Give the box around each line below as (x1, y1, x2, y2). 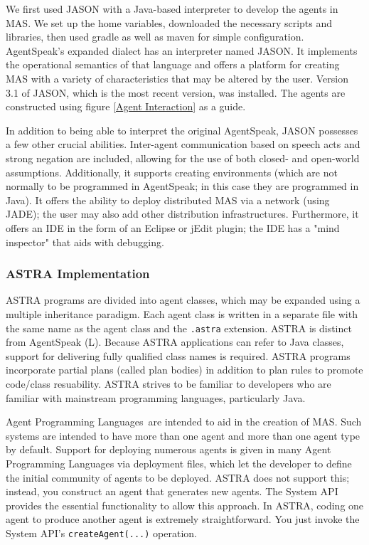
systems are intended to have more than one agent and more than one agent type (6, 428, 360, 443)
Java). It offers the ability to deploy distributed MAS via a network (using (6, 192, 330, 207)
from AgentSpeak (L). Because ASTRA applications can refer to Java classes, (6, 334, 344, 349)
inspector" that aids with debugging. (6, 234, 164, 249)
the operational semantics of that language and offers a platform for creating (6, 57, 340, 72)
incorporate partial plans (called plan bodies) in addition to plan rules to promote (6, 362, 363, 377)
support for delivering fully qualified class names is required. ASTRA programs (6, 348, 351, 363)
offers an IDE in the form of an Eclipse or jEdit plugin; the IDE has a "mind (6, 220, 340, 235)
